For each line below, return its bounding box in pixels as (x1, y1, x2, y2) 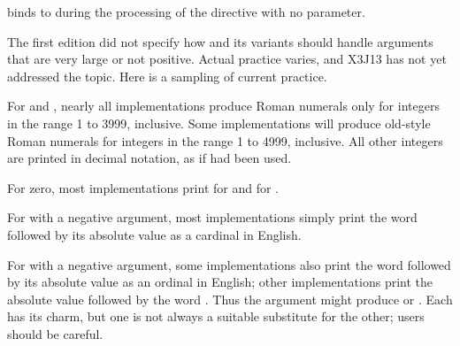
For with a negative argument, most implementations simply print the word (7, 208, 418, 227)
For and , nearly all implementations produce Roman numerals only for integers (7, 96, 440, 115)
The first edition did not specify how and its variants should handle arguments (7, 32, 433, 50)
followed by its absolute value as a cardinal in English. (7, 225, 302, 243)
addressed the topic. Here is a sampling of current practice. (7, 66, 327, 85)
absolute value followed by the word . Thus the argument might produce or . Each (7, 289, 453, 308)
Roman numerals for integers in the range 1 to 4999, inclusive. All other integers (7, 131, 443, 150)
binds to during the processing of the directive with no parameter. (7, 3, 365, 20)
